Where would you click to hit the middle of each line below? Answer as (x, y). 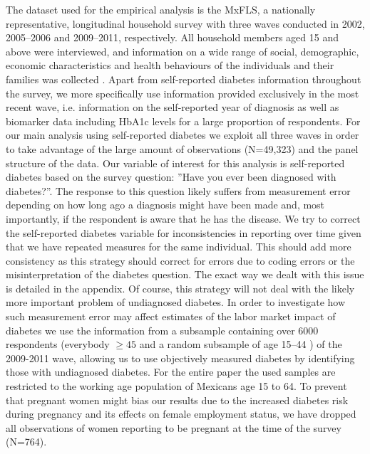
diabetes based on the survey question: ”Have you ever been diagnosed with (171, 177)
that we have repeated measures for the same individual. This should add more (179, 247)
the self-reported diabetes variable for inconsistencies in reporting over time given (184, 232)
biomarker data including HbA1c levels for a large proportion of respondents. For (183, 121)
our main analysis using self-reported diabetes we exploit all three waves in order (183, 135)
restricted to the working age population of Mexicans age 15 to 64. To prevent (176, 386)
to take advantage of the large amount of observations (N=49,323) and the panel (182, 148)
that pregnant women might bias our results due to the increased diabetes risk (177, 400)
